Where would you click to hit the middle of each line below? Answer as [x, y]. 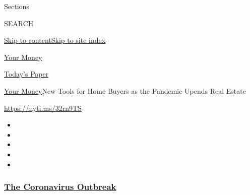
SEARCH [19, 23]
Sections [17, 6]
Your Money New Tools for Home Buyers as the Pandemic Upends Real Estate [125, 90]
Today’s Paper [26, 74]
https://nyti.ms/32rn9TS [43, 108]
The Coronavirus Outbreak [60, 187]
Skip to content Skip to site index [55, 40]
